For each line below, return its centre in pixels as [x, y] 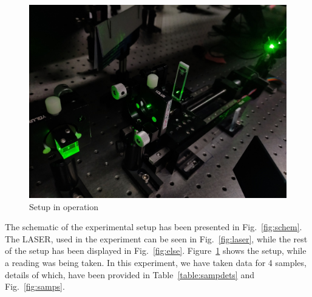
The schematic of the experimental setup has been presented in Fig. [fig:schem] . [154, 227]
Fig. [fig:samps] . [35, 286]
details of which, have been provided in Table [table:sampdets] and [130, 274]
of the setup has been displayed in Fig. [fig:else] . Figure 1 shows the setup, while [156, 251]
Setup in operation [64, 206]
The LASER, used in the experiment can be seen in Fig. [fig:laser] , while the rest [156, 238]
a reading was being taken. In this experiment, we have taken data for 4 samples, [156, 262]
